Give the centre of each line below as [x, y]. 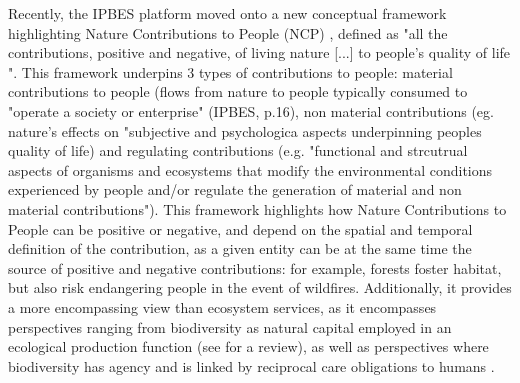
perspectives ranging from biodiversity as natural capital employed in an [230, 326]
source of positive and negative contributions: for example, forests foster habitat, [255, 267]
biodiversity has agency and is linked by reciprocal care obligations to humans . [251, 365]
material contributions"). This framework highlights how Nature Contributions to [257, 208]
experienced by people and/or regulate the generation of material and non [235, 189]
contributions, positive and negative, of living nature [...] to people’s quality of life [259, 52]
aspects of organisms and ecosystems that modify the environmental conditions [250, 169]
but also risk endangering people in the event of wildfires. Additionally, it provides [260, 287]
